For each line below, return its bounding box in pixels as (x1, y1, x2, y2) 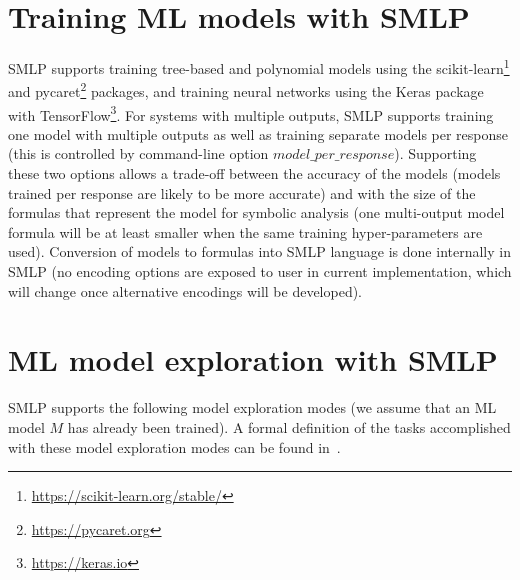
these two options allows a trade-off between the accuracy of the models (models (8, 163, 501, 184)
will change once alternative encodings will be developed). (8, 280, 363, 301)
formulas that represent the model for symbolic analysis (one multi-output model (8, 202, 505, 223)
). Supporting (394, 143, 477, 164)
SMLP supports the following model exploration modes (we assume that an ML (8, 397, 497, 418)
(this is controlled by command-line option (8, 143, 269, 164)
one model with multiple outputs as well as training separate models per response (8, 123, 509, 144)
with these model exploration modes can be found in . (8, 436, 341, 457)
